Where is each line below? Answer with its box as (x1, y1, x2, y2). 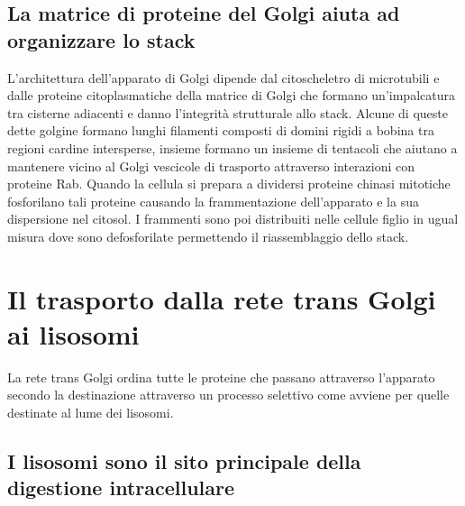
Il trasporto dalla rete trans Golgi (7, 280, 436, 317)
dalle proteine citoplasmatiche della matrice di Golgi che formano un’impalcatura (7, 86, 455, 105)
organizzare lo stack (7, 25, 196, 53)
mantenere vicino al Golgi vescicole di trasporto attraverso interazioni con (7, 156, 415, 175)
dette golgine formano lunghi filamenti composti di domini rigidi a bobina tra (7, 121, 434, 140)
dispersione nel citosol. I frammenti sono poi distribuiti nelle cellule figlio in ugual (7, 209, 459, 228)
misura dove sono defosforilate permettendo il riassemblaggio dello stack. (7, 226, 409, 245)
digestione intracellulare (7, 474, 235, 501)
